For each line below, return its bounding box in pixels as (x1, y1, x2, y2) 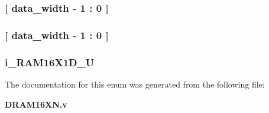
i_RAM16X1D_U (5, 54, 95, 69)
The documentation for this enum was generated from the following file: (5, 78, 265, 90)
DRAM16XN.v (5, 98, 67, 110)
